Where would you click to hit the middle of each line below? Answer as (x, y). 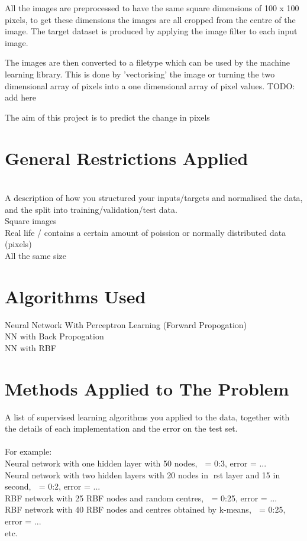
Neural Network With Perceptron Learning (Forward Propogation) (126, 324)
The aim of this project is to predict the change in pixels (107, 117)
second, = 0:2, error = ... (53, 486)
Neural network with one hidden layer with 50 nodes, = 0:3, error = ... (136, 463)
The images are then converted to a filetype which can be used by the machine (148, 62)
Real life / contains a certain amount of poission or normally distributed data (146, 232)
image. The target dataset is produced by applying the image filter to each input (151, 31)
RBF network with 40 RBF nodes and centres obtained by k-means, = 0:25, (145, 509)
